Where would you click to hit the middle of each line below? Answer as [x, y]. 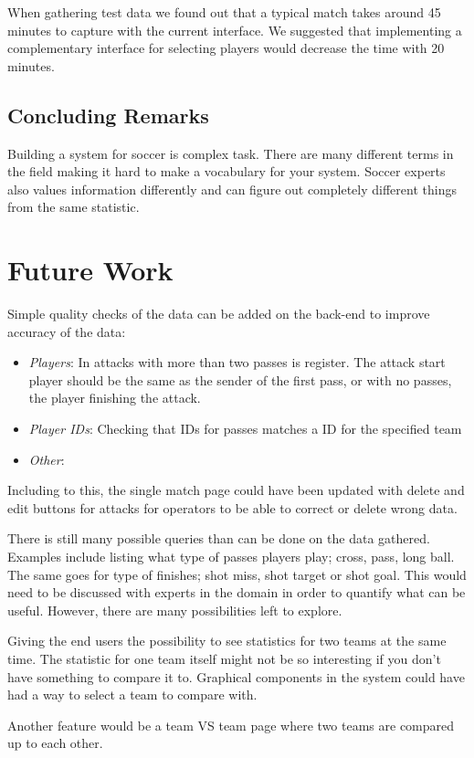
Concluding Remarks [108, 115]
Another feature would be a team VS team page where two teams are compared [231, 725]
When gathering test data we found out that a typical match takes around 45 [224, 12]
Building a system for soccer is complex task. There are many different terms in [231, 153]
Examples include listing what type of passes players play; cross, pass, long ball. [231, 557]
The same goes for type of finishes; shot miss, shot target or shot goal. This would [237, 574]
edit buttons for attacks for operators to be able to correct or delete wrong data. [232, 507]
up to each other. [55, 743]
